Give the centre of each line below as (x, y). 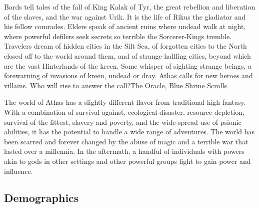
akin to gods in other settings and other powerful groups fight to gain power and (127, 161)
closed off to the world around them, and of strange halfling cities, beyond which (127, 55)
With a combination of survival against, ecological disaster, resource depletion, (124, 112)
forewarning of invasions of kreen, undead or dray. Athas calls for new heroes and (128, 75)
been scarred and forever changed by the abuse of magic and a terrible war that (126, 141)
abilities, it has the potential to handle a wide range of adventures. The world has (129, 132)
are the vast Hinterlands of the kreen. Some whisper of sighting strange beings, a (128, 65)
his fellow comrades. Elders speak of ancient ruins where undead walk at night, (125, 26)
